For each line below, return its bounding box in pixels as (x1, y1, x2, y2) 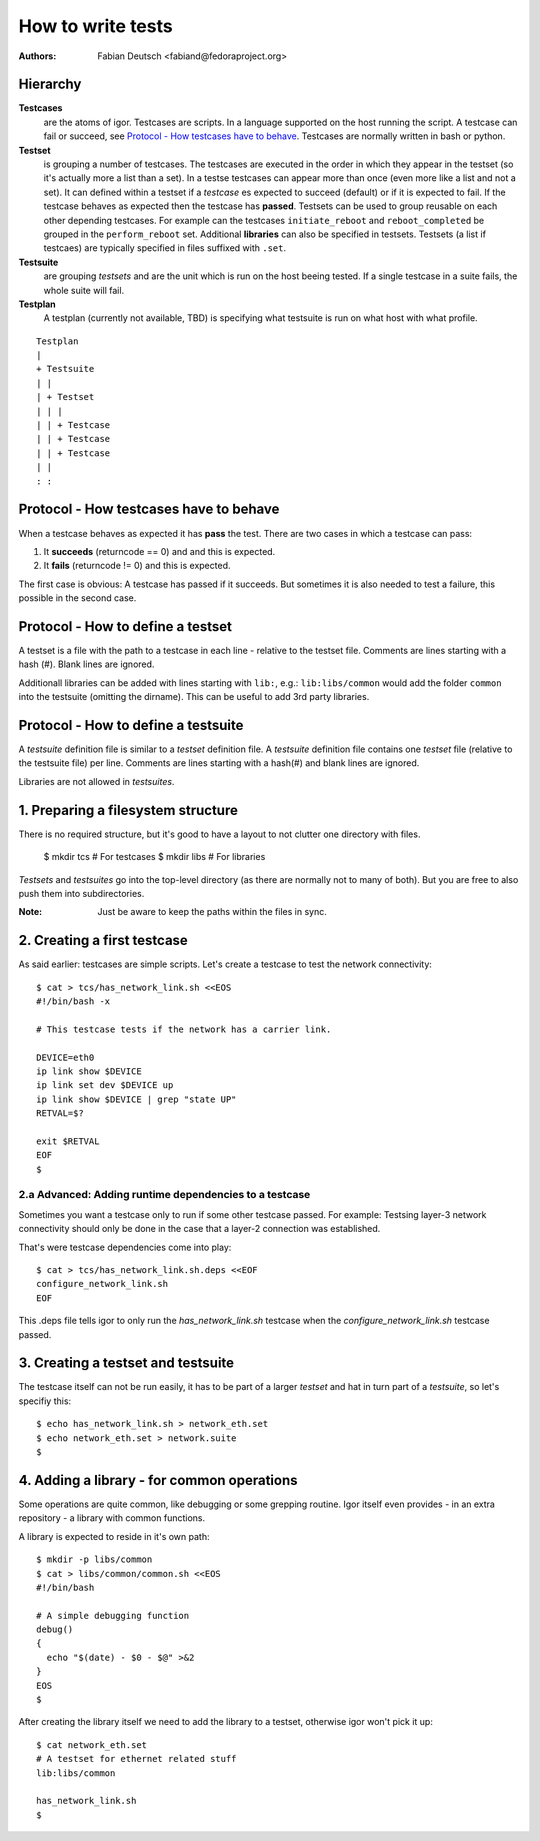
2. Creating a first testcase (18, 932, 189, 949)
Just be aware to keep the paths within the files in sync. (97, 906, 327, 918)
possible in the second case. (18, 592, 137, 604)
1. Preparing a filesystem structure (18, 801, 239, 819)
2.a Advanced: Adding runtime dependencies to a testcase (18, 1188, 311, 1202)
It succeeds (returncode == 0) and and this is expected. (43, 545, 276, 557)
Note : (18, 906, 43, 918)
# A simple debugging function (36, 1610, 190, 1621)
